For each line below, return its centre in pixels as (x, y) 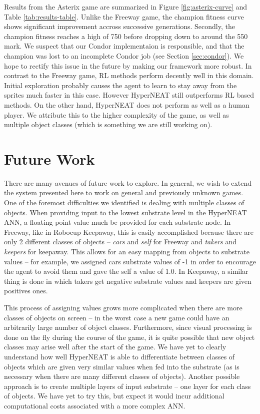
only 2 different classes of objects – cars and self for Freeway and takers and (120, 242)
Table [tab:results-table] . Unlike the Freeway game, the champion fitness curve (124, 16)
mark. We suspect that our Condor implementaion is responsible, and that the (124, 46)
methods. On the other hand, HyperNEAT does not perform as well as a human (127, 104)
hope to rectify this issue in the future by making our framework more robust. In (128, 65)
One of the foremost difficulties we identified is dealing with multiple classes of (124, 202)
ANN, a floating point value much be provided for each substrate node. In (117, 222)
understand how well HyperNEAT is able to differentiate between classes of (119, 356)
